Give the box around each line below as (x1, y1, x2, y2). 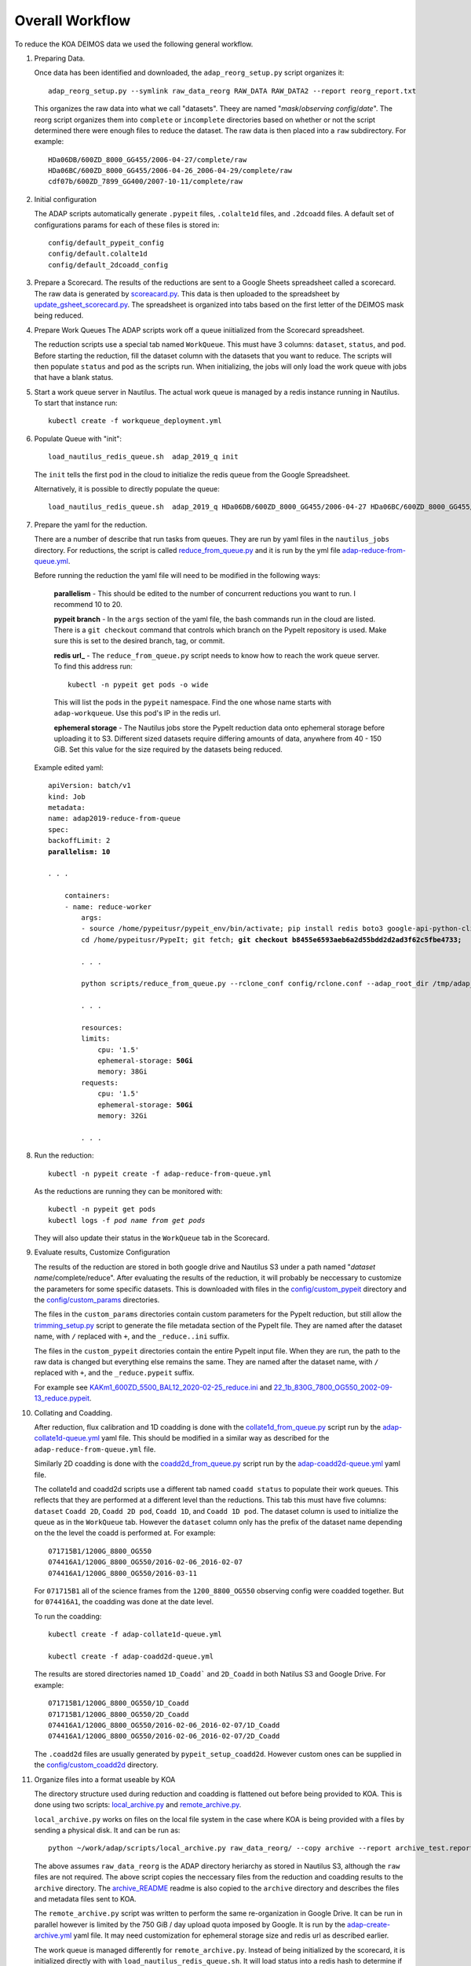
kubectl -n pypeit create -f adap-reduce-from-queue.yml (48, 1169, 272, 1178)
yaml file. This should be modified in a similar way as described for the (100, 1434, 330, 1443)
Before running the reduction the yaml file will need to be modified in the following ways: (34, 571, 321, 580)
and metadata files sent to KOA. (34, 1894, 137, 1904)
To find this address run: (53, 661, 133, 672)
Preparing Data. (34, 53, 86, 63)
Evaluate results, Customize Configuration (34, 1247, 170, 1257)
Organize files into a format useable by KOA (34, 1774, 176, 1784)
